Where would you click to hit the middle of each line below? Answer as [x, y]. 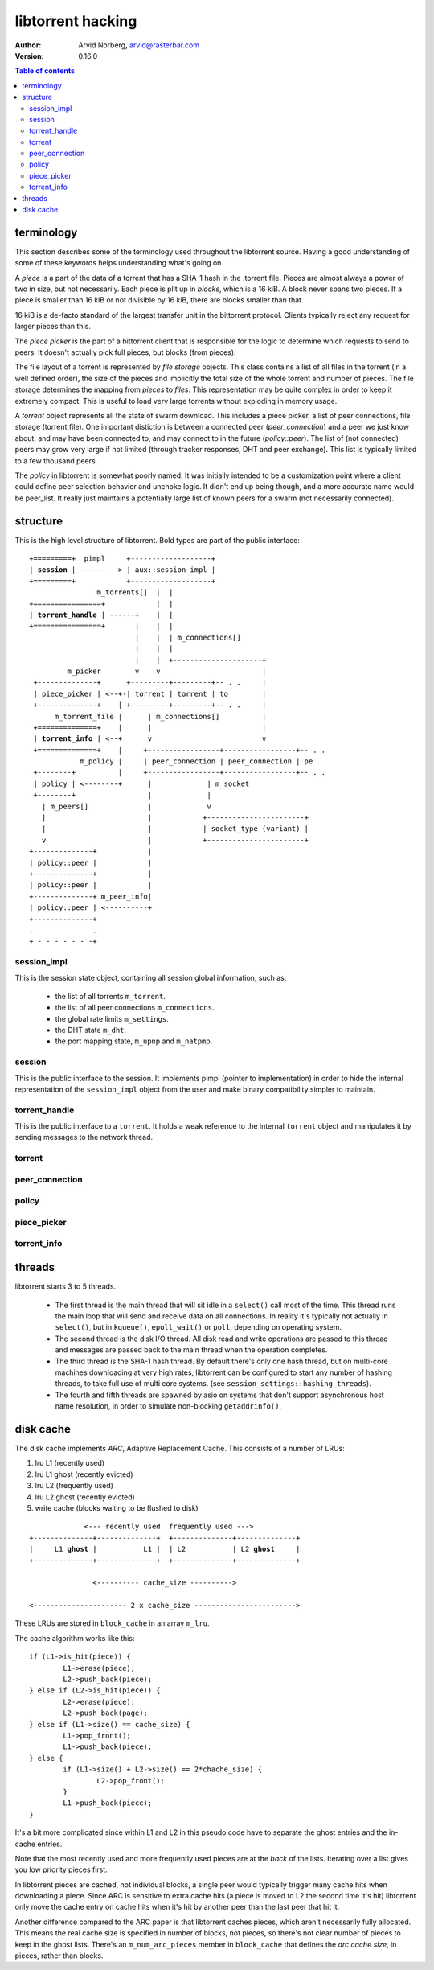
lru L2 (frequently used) [74, 1486]
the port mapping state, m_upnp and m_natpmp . [134, 1041]
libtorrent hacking [76, 21]
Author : [28, 45]
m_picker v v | [167, 671]
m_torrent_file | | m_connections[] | [160, 716]
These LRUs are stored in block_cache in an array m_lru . [112, 1623]
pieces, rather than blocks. [59, 1956]
